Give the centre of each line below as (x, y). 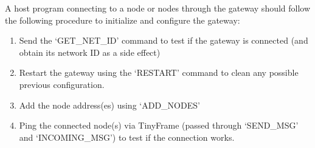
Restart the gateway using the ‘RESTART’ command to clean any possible (159, 72)
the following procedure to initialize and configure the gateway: (123, 20)
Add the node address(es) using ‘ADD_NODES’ (109, 105)
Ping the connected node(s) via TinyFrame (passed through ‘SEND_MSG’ (159, 125)
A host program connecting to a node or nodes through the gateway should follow (158, 8)
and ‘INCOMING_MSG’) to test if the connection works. (127, 137)
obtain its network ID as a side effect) (90, 52)
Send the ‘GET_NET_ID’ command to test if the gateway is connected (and (164, 40)
